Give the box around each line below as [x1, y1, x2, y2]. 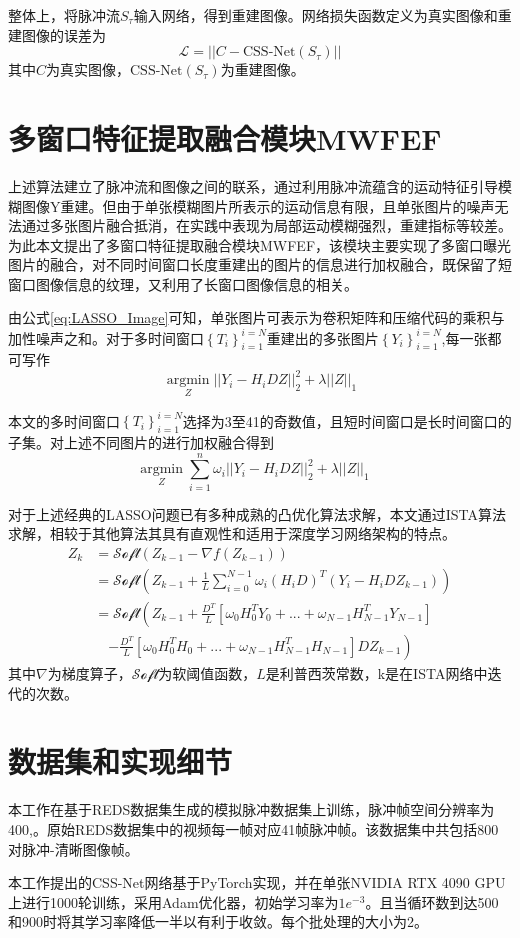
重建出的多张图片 [266, 327, 379, 348]
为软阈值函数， [158, 663, 257, 683]
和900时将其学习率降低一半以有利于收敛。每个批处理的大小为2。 [8, 911, 428, 932]
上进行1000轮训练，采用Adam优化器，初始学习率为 [8, 891, 339, 912]
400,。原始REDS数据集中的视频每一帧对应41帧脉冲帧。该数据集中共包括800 [8, 818, 499, 839]
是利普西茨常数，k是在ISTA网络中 [265, 663, 488, 683]
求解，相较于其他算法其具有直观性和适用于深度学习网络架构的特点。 [8, 523, 456, 544]
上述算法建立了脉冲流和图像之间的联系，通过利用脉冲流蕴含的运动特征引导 [8, 175, 498, 196]
